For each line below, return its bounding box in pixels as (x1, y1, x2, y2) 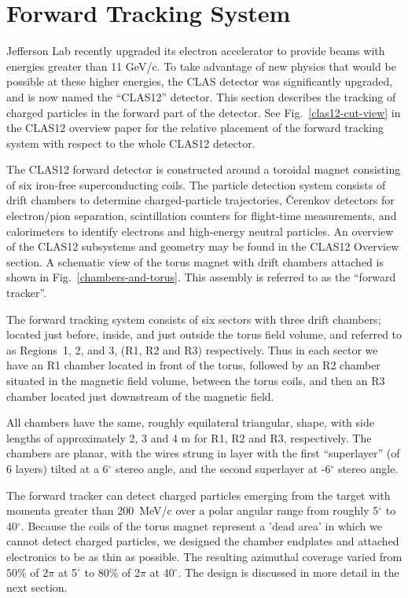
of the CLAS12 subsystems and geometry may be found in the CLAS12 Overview (6, 238, 399, 255)
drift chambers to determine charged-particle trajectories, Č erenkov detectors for (6, 192, 395, 208)
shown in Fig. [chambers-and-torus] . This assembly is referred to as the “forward (6, 269, 396, 285)
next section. (6, 579, 68, 596)
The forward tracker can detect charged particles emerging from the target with (6, 486, 391, 503)
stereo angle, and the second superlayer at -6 (116, 460, 331, 476)
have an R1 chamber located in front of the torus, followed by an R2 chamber (6, 357, 380, 373)
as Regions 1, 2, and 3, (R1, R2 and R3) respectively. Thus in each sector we (6, 341, 378, 358)
